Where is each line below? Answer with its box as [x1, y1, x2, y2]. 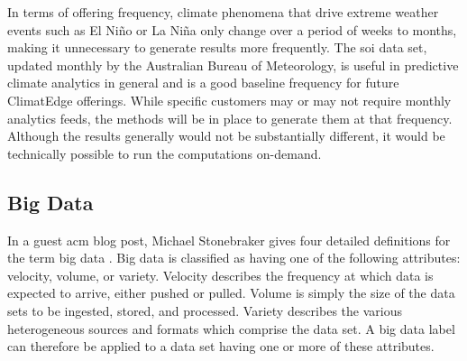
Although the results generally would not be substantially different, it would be [7, 126, 445, 145]
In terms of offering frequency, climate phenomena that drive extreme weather [7, 3, 439, 21]
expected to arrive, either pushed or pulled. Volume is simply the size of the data [7, 283, 455, 302]
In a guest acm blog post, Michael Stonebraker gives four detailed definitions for [7, 230, 451, 249]
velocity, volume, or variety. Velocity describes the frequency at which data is [7, 265, 434, 284]
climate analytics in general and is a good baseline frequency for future [7, 73, 399, 92]
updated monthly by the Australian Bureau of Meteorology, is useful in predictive [7, 55, 459, 74]
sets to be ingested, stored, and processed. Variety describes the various [7, 301, 402, 319]
